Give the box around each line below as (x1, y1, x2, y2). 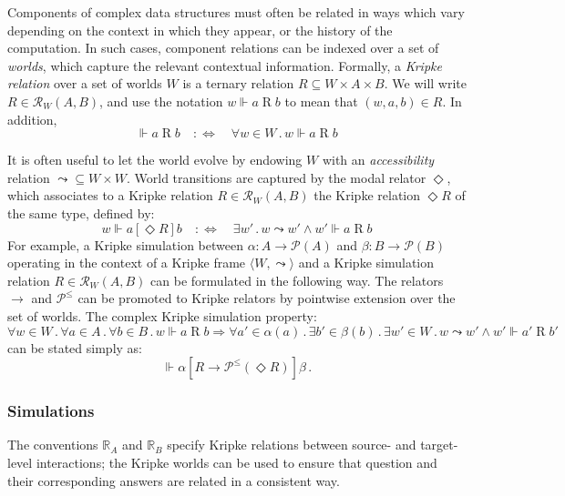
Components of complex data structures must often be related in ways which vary (7, 3, 465, 21)
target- (420, 435, 458, 454)
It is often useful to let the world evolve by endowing (7, 150, 303, 169)
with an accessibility (322, 150, 435, 169)
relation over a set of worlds (7, 74, 162, 93)
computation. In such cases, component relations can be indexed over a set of (7, 38, 439, 57)
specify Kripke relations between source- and (167, 435, 416, 454)
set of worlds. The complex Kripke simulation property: (7, 306, 317, 325)
